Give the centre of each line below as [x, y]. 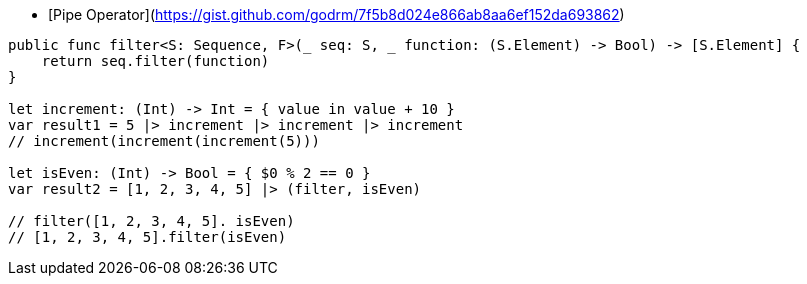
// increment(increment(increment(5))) [164, 141]
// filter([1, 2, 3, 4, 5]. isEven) [151, 221]
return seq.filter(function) [155, 61]
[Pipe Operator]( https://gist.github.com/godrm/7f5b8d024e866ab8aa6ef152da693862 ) [336, 14]
